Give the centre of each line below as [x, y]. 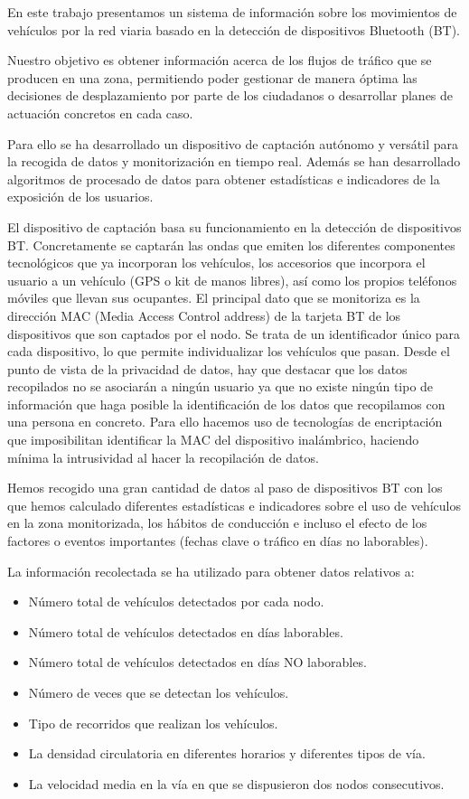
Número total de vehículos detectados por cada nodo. [176, 602]
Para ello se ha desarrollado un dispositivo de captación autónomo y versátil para [233, 143]
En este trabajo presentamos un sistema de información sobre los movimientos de [232, 12]
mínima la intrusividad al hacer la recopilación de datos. [163, 457]
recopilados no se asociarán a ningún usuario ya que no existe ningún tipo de [220, 386]
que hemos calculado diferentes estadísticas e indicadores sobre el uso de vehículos [234, 505]
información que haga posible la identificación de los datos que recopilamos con [226, 404]
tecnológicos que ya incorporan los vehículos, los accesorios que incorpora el [216, 263]
